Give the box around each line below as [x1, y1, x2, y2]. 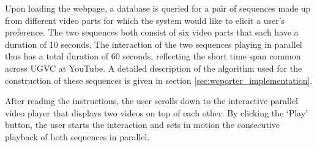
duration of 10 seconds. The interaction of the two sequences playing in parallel [5, 37, 302, 50]
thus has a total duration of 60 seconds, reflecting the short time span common [5, 50, 301, 62]
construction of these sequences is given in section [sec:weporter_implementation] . [5, 73, 313, 86]
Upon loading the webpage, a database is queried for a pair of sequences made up [5, 2, 311, 14]
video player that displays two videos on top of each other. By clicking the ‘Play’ [5, 106, 308, 119]
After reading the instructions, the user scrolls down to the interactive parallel [5, 94, 298, 107]
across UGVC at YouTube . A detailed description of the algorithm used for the [5, 61, 302, 74]
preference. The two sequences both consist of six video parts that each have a [5, 26, 299, 39]
